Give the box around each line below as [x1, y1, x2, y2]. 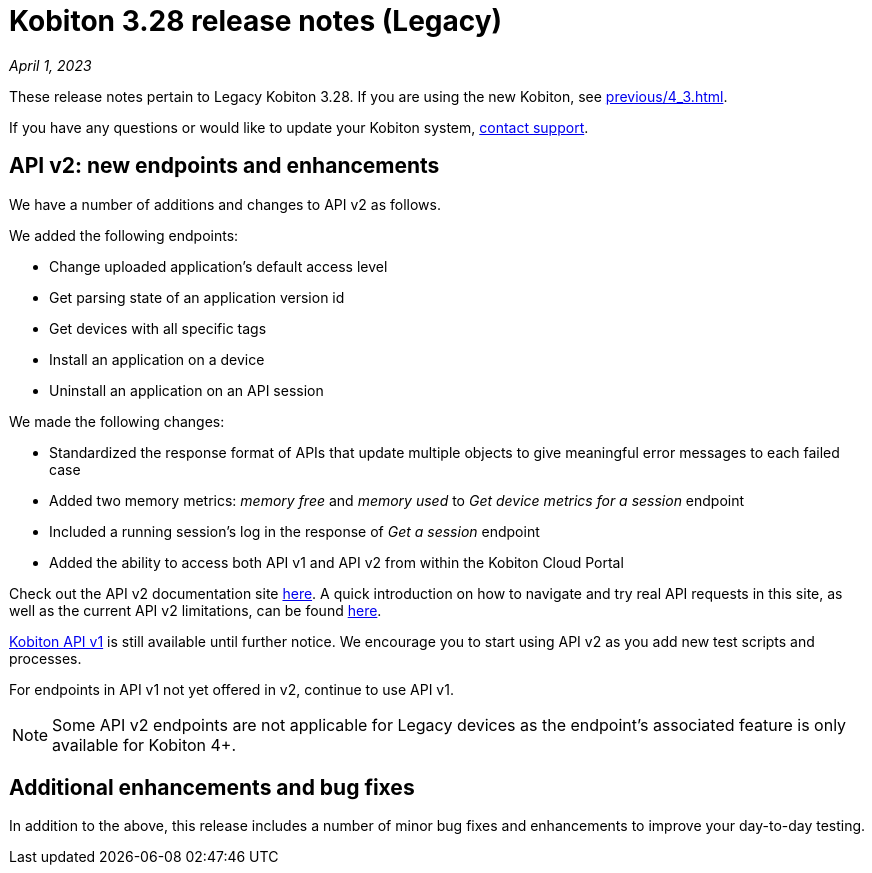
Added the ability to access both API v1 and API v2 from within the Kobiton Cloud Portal [49, 553, 624, 571]
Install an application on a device [49, 350, 265, 368]
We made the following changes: [9, 412, 225, 430]
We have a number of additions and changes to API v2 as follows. [9, 195, 441, 213]
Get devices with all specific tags [49, 319, 267, 337]
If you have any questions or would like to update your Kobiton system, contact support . [9, 118, 589, 136]
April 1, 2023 [9, 56, 92, 74]
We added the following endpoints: [9, 226, 239, 244]
